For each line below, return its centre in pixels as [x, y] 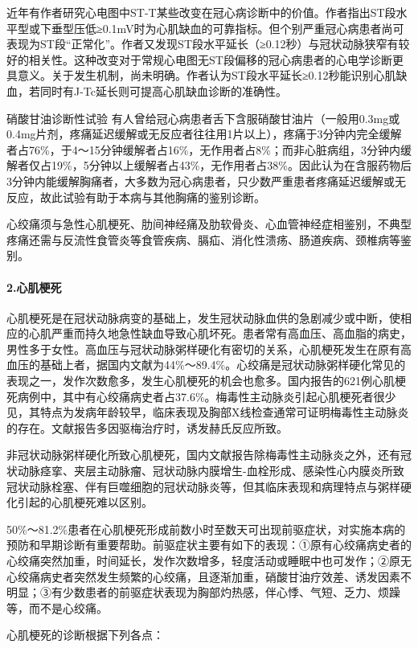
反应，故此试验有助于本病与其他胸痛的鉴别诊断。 [136, 197]
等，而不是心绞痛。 [57, 607]
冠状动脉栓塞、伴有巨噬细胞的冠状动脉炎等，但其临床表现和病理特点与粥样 [203, 486]
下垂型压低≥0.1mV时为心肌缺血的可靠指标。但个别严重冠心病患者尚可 [222, 28]
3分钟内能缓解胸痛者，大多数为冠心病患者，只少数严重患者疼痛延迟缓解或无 [206, 180]
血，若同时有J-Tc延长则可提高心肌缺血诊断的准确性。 [147, 90]
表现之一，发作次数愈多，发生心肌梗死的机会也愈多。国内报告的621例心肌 [201, 381]
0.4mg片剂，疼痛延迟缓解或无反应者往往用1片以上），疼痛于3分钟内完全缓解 [204, 134]
